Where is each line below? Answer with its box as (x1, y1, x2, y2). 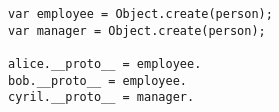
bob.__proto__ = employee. (8, 73, 187, 88)
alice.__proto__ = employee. (8, 56, 202, 71)
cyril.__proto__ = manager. (8, 90, 195, 105)
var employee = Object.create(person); (8, 7, 273, 21)
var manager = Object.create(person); (8, 23, 266, 38)
